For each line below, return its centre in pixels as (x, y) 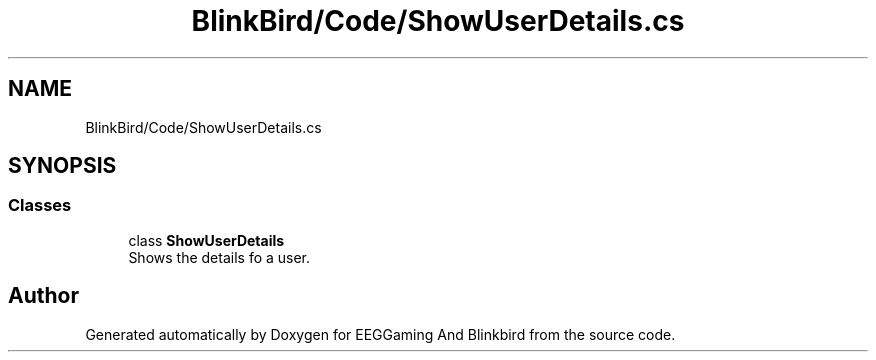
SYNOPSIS (62, 166)
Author (43, 296)
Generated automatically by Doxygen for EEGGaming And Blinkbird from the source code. (380, 334)
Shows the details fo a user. (219, 257)
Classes (40, 205)
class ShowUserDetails (206, 240)
